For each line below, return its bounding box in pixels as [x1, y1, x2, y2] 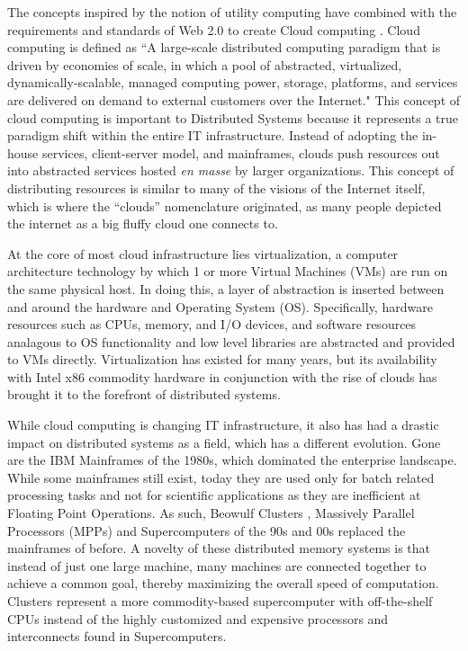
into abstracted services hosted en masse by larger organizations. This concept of [7, 161, 454, 180]
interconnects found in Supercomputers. [7, 627, 227, 646]
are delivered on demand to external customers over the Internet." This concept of [7, 90, 461, 109]
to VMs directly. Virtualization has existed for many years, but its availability [7, 350, 437, 369]
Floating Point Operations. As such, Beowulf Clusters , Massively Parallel [7, 504, 415, 522]
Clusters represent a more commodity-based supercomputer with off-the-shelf [7, 592, 433, 610]
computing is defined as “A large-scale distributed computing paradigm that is [7, 38, 441, 57]
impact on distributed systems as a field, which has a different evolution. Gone [7, 433, 441, 451]
